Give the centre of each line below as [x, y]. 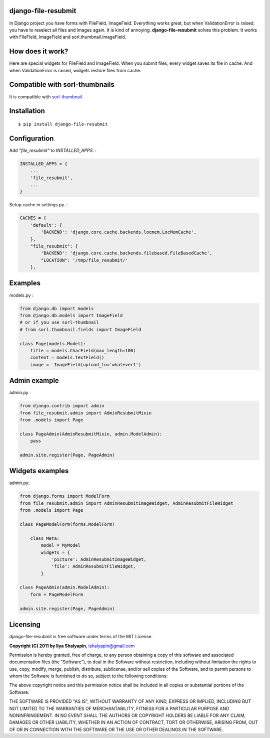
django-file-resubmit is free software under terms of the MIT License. [81, 637]
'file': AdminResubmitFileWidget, [93, 566]
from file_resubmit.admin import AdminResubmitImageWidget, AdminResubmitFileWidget [126, 503]
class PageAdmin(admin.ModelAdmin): [65, 587]
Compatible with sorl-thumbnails [62, 85]
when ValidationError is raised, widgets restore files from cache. [75, 70]
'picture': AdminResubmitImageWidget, [99, 559]
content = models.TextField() [67, 358]
